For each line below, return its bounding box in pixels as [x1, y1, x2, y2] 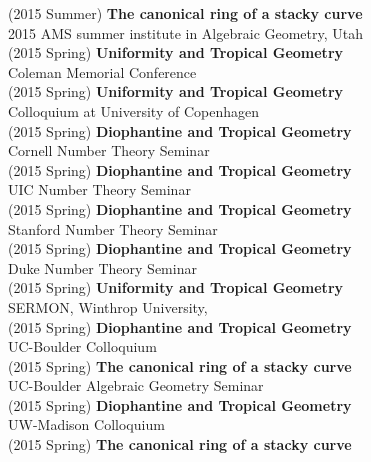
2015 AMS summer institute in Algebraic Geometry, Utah [8, 22, 364, 43]
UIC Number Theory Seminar [8, 179, 191, 200]
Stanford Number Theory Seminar [8, 218, 218, 239]
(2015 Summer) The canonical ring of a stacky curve [8, 3, 363, 23]
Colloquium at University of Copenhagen [8, 100, 259, 121]
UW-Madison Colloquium [8, 414, 165, 435]
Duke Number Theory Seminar [8, 257, 197, 278]
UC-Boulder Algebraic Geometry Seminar [8, 375, 264, 396]
